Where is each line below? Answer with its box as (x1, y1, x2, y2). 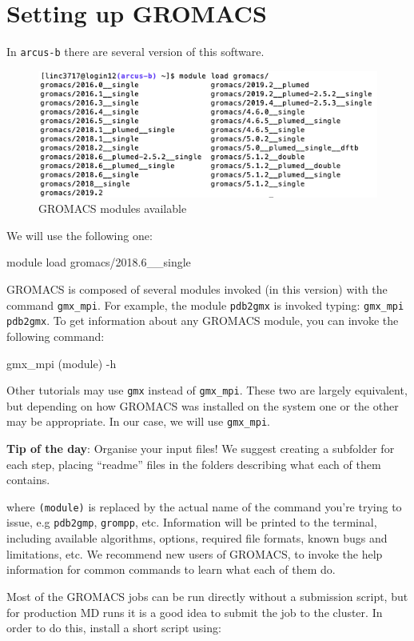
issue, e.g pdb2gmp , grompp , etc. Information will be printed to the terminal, (6, 514, 377, 531)
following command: (6, 327, 105, 344)
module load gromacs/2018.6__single (6, 254, 191, 270)
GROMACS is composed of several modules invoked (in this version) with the (6, 281, 388, 298)
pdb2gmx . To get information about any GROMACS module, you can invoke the (6, 312, 399, 329)
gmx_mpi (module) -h (6, 355, 117, 371)
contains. (6, 471, 50, 488)
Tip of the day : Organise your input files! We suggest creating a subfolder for (6, 440, 395, 457)
